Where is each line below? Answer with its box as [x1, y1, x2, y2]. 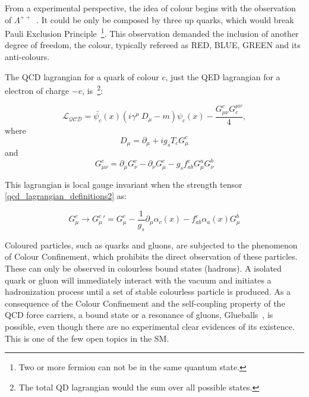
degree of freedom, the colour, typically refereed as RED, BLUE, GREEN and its [5, 39, 301, 51]
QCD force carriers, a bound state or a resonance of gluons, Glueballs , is [5, 308, 273, 321]
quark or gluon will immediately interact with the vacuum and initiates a [5, 273, 272, 286]
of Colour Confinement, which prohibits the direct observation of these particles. [5, 250, 298, 263]
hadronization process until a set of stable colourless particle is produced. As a [5, 285, 291, 298]
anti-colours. [5, 51, 50, 63]
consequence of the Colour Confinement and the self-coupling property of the [5, 297, 285, 309]
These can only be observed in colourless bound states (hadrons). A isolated [5, 262, 282, 275]
